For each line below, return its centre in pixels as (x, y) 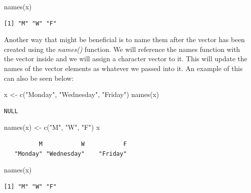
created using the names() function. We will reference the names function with (122, 49)
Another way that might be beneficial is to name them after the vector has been (125, 39)
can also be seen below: (39, 78)
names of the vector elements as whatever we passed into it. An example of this (123, 68)
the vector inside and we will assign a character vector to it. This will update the (126, 59)
